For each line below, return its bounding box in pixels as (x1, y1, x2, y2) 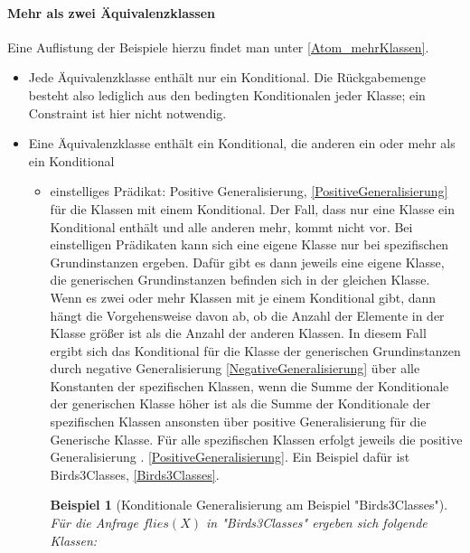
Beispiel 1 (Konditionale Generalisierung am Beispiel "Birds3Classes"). (50, 495, 448, 514)
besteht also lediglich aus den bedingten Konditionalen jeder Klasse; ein (28, 85, 426, 104)
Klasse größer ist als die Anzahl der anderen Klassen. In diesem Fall (50, 323, 427, 342)
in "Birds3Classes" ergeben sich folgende (205, 513, 428, 532)
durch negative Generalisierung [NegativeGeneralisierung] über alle (50, 359, 420, 378)
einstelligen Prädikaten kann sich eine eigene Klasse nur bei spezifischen (50, 235, 449, 254)
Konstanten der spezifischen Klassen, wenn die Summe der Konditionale (50, 376, 449, 395)
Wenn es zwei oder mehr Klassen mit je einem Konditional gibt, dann (50, 287, 437, 306)
